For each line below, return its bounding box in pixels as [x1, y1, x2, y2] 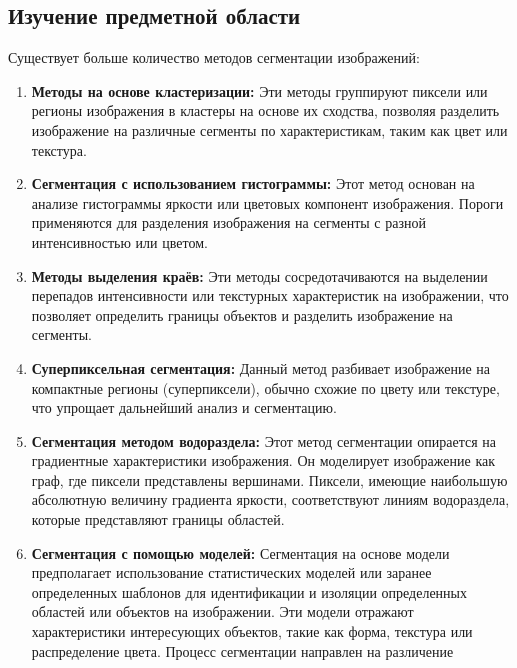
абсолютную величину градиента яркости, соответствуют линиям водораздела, [31, 489, 510, 510]
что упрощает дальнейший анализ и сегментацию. [31, 397, 337, 418]
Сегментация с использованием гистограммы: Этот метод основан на [31, 173, 475, 194]
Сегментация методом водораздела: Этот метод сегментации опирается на [31, 430, 496, 451]
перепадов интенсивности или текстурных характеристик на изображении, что [31, 285, 509, 306]
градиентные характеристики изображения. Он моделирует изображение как [31, 450, 495, 471]
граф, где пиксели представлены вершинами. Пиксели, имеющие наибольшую [31, 469, 508, 490]
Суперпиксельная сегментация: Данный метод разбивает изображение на [31, 357, 491, 378]
